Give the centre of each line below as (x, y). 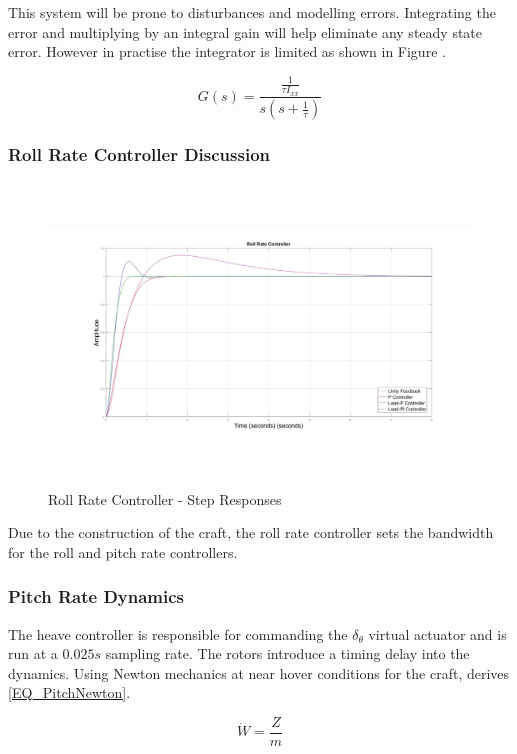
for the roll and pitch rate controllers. (123, 551)
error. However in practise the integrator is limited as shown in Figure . (227, 51)
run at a (33, 653)
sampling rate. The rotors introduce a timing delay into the (287, 653)
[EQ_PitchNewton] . (69, 692)
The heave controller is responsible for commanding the (178, 633)
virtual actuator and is (437, 633)
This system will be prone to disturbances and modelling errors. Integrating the (252, 12)
